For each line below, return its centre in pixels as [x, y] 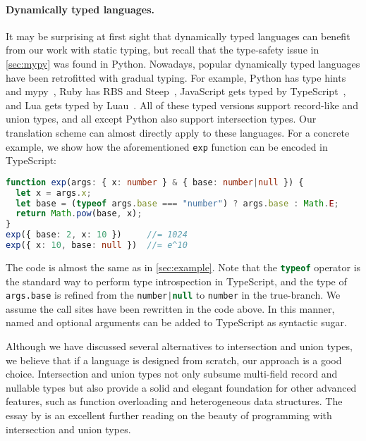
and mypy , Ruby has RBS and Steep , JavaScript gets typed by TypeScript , [176, 91]
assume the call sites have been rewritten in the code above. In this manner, [170, 308]
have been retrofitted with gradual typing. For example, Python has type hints [176, 77]
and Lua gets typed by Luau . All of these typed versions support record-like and [182, 105]
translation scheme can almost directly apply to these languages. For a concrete [178, 132]
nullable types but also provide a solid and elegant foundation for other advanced [181, 387]
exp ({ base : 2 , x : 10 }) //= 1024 [97, 235]
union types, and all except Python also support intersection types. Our [161, 119]
